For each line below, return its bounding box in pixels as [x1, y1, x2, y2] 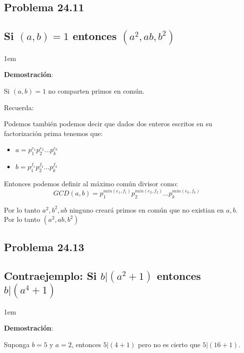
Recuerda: [4, 102, 34, 112]
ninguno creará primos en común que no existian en [69, 204, 224, 215]
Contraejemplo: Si [4, 268, 97, 283]
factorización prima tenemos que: [4, 128, 103, 138]
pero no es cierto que [138, 339, 201, 350]
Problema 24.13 [4, 239, 84, 254]
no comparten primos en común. [48, 86, 145, 96]
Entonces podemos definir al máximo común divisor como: [4, 178, 178, 188]
